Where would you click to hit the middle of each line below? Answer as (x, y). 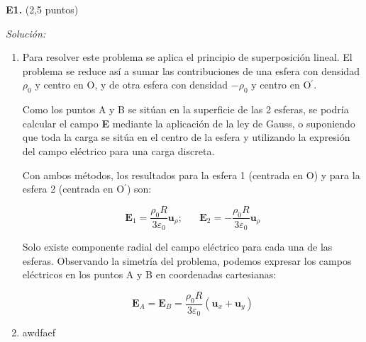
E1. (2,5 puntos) (42, 9)
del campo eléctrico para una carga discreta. (118, 150)
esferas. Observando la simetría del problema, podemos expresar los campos (187, 260)
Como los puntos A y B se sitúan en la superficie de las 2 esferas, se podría (185, 109)
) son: (139, 189)
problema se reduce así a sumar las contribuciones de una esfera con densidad (191, 70)
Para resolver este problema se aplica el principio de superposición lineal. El (187, 57)
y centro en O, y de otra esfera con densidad (132, 85)
